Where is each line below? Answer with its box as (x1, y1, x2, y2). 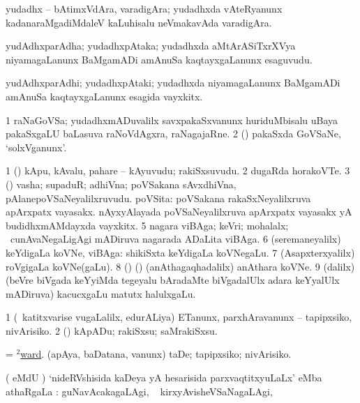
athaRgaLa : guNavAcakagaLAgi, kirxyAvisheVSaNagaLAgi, (6, 383, 273, 398)
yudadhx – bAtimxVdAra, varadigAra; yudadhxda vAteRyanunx (6, 1, 283, 15)
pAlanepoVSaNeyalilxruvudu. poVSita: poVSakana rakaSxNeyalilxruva (6, 190, 311, 205)
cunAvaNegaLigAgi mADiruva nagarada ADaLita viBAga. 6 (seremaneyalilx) (10, 231, 341, 246)
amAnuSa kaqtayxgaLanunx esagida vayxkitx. (6, 89, 203, 103)
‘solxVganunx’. (6, 139, 67, 154)
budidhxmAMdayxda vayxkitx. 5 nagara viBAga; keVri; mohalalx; (6, 218, 289, 232)
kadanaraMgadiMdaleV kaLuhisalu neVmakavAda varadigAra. (6, 15, 272, 29)
